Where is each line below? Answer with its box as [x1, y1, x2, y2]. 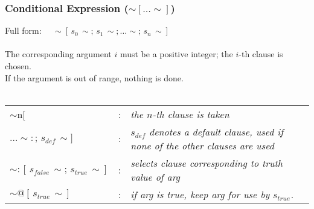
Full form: [5, 24, 42, 37]
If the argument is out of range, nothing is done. [5, 71, 184, 84]
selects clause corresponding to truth [130, 155, 283, 170]
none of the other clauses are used [130, 138, 274, 152]
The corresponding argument [5, 48, 112, 60]
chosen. [5, 60, 32, 72]
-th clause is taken [152, 107, 229, 121]
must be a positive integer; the [120, 48, 233, 60]
